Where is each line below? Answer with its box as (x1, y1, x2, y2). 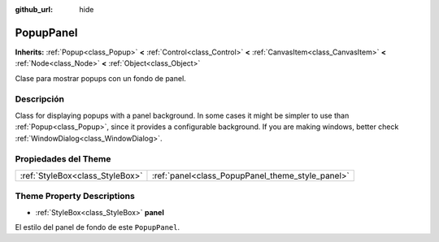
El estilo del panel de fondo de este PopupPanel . (15, 222, 180, 231)
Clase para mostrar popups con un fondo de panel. (15, 73, 186, 83)
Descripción (15, 93, 65, 105)
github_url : (15, 5, 53, 14)
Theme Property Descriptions (15, 191, 136, 202)
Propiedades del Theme (15, 153, 111, 165)
